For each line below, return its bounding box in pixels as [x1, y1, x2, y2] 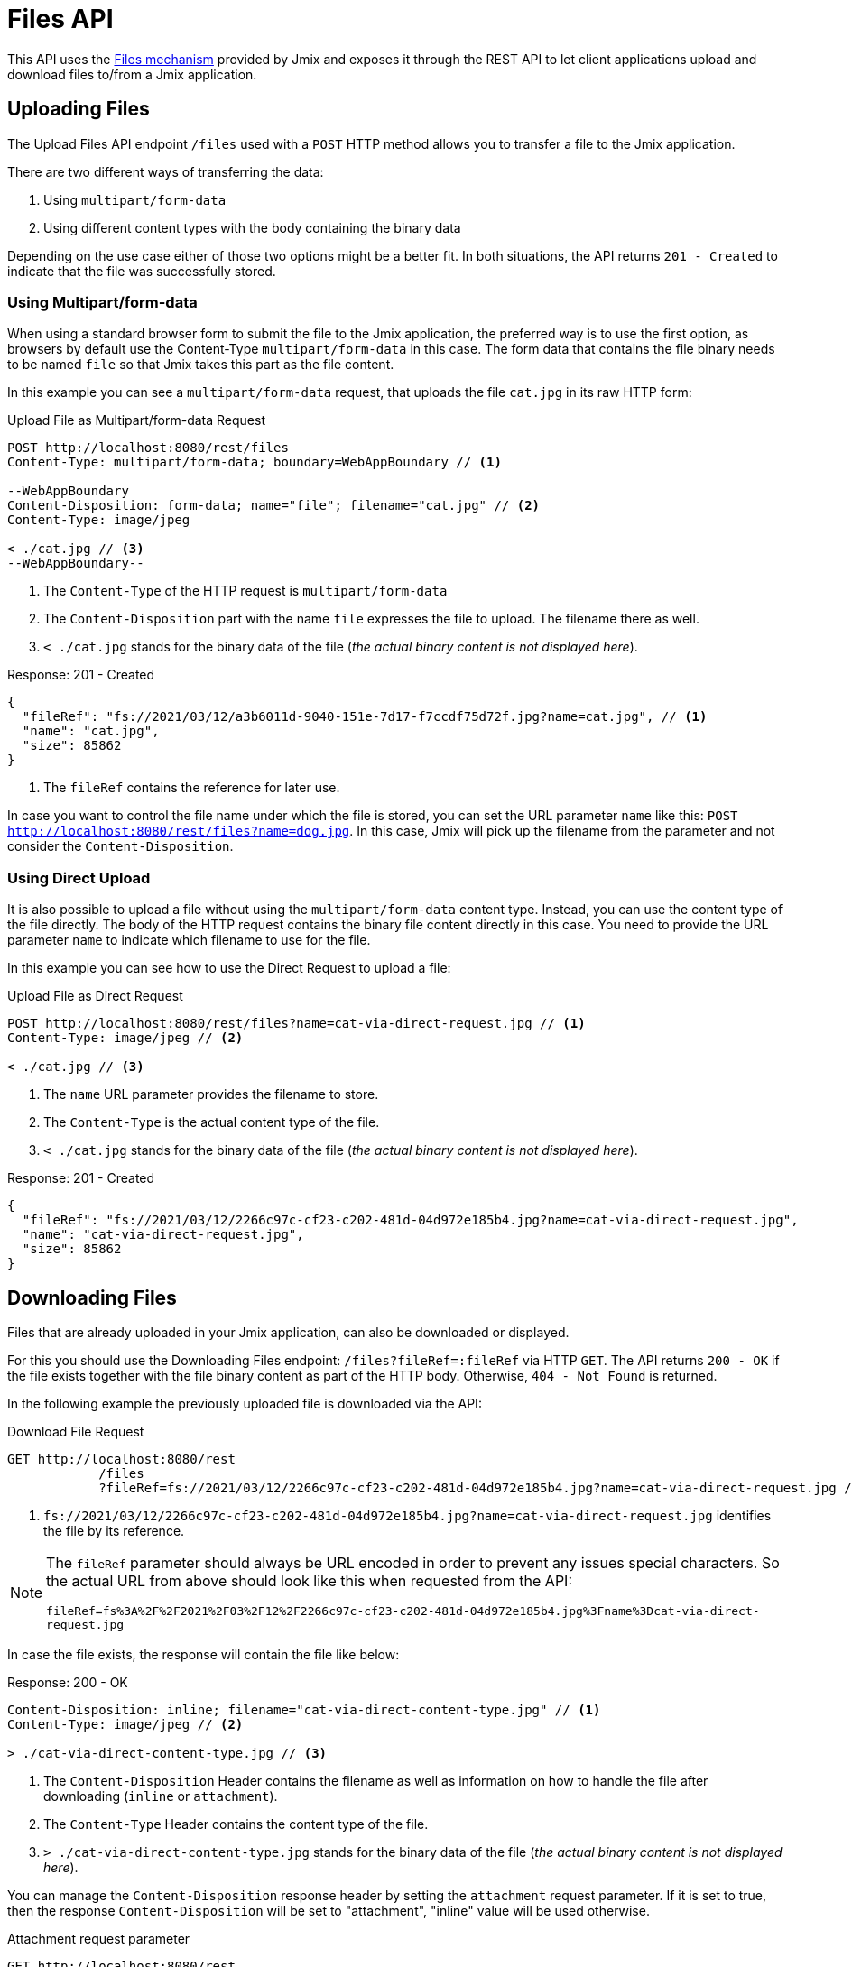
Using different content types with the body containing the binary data [43, 219, 461, 235]
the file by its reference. [43, 1522, 185, 1538]
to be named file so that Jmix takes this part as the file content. [7, 356, 394, 373]
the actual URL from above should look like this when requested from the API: [46, 1571, 572, 1590]
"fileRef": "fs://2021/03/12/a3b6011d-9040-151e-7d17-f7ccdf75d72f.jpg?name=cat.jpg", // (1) [22, 709, 708, 725]
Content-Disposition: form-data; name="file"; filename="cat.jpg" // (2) [7, 498, 541, 513]
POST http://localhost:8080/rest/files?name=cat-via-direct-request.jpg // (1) [7, 1016, 586, 1031]
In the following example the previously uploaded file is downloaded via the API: [7, 1395, 482, 1411]
